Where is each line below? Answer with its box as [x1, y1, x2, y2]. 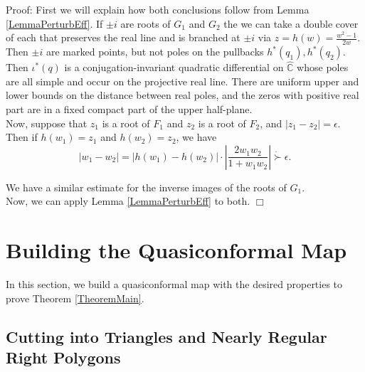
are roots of [120, 16, 171, 31]
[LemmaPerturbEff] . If [6, 16, 103, 31]
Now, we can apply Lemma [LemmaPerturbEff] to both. [6, 193, 250, 208]
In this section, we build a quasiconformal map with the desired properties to [6, 277, 343, 292]
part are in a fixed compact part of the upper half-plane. [6, 102, 253, 117]
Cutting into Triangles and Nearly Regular [6, 325, 327, 347]
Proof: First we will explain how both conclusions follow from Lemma [6, 2, 310, 16]
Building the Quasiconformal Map [6, 235, 347, 265]
